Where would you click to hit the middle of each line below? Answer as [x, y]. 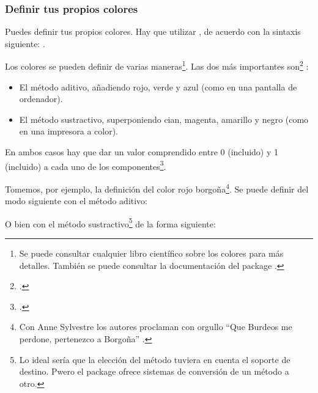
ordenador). [41, 99]
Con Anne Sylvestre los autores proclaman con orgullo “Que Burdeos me [156, 327]
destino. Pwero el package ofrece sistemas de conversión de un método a [154, 371]
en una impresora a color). [68, 131]
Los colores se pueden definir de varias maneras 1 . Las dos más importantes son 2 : [157, 65]
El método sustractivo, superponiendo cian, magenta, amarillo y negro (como [164, 119]
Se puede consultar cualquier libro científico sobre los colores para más [151, 253]
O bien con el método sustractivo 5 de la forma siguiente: [110, 222]
